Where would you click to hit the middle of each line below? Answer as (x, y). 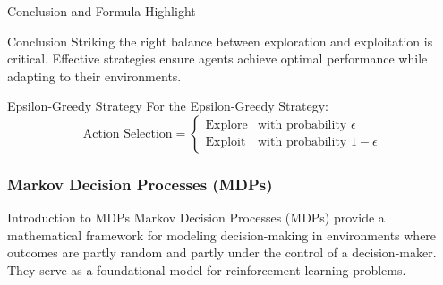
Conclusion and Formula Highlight (102, 11)
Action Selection (128, 134)
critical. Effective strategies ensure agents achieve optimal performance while (217, 59)
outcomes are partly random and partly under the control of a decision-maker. (222, 252)
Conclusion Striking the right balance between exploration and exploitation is (220, 41)
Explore (226, 126)
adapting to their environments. (94, 75)
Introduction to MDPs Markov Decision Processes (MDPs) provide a (196, 218)
